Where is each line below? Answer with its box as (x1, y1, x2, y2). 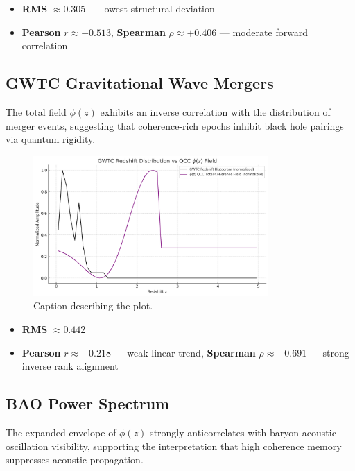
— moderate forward (219, 24, 309, 39)
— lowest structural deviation (88, 1, 215, 15)
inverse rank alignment (21, 359, 119, 373)
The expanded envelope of (6, 425, 116, 439)
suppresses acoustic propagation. (6, 452, 144, 467)
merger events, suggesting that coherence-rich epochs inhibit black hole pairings (6, 118, 344, 132)
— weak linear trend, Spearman (114, 345, 256, 359)
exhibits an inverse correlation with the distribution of (100, 104, 331, 119)
